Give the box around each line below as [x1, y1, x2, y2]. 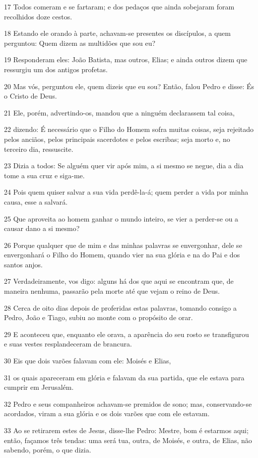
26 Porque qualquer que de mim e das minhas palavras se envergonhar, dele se [4, 239, 242, 250]
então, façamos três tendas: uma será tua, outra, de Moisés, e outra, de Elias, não [4, 435, 252, 445]
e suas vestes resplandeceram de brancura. [4, 339, 132, 349]
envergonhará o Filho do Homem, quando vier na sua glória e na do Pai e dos [4, 249, 240, 260]
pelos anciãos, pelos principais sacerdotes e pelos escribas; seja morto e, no [4, 133, 230, 144]
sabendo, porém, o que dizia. [4, 445, 91, 455]
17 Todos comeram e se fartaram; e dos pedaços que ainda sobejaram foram [4, 1, 235, 11]
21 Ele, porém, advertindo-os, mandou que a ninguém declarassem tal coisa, [4, 107, 235, 117]
